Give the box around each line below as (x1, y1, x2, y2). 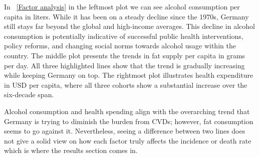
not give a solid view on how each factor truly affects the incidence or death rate (4, 135, 251, 146)
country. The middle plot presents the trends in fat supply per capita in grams (4, 50, 245, 60)
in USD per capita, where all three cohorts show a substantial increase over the (4, 79, 247, 90)
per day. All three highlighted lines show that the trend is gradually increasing (4, 60, 245, 70)
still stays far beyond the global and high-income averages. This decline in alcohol (4, 21, 255, 31)
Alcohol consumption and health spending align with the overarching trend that (4, 106, 250, 116)
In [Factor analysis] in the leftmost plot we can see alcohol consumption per (4, 1, 240, 11)
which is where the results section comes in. (4, 145, 138, 156)
